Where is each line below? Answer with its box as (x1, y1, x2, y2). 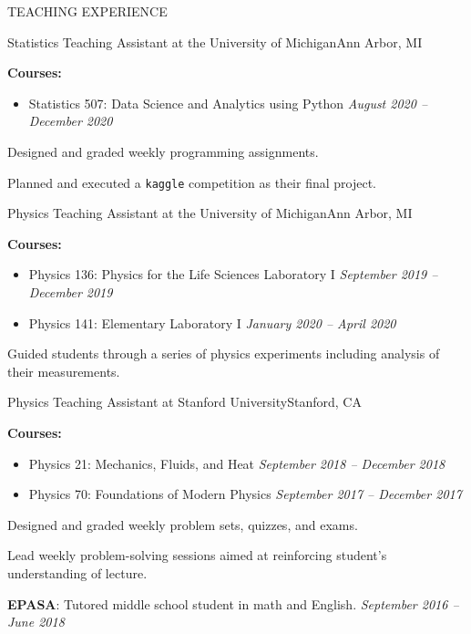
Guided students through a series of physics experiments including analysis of (7, 344, 440, 363)
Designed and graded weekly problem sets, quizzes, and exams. (7, 514, 358, 534)
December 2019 (28, 283, 113, 301)
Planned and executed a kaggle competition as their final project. (7, 172, 376, 192)
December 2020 (28, 111, 113, 130)
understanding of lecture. (7, 563, 148, 582)
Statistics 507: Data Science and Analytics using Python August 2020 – (28, 93, 428, 112)
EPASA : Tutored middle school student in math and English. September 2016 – (7, 594, 459, 613)
